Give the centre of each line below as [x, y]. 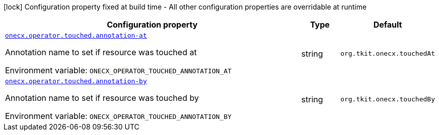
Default [388, 25]
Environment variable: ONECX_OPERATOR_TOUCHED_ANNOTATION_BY [118, 116]
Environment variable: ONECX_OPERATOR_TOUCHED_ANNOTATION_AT [118, 70]
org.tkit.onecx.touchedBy [388, 99]
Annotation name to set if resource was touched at [101, 52]
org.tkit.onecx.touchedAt [388, 53]
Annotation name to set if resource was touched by [102, 98]
